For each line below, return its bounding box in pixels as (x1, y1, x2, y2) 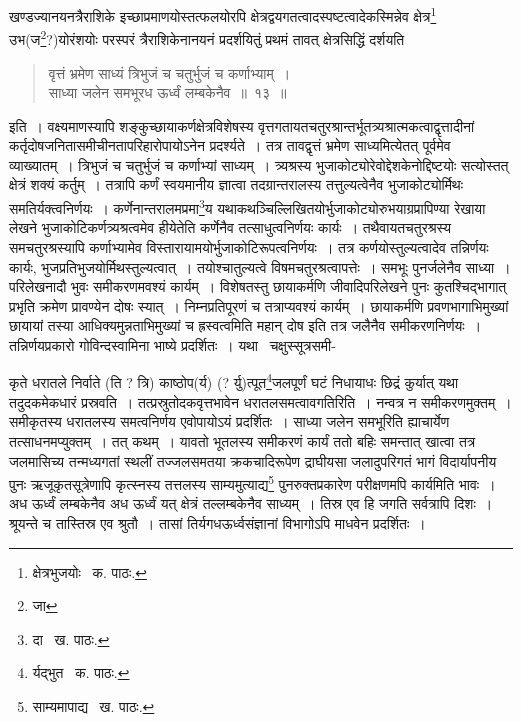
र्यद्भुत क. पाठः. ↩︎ (32, 662, 130, 683)
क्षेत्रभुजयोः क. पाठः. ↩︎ (32, 561, 147, 582)
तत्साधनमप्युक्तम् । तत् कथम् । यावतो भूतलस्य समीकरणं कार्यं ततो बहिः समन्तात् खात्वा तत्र (9, 430, 476, 451)
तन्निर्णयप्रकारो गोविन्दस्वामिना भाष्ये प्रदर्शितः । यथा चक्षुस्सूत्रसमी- (9, 334, 336, 355)
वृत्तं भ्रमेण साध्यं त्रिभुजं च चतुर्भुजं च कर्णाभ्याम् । (48, 62, 291, 83)
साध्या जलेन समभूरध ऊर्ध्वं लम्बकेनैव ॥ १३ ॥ (48, 82, 287, 103)
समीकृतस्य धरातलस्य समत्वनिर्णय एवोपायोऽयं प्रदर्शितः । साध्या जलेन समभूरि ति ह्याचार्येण (9, 411, 450, 432)
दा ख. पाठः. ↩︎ (32, 628, 110, 649)
